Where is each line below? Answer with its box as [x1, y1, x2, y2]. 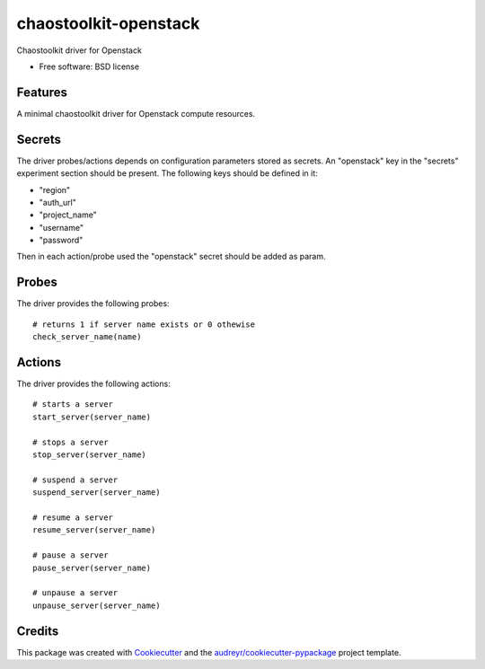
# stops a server [32, 436, 109, 447]
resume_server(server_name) [32, 525, 156, 535]
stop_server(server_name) [32, 450, 147, 460]
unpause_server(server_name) [32, 600, 161, 611]
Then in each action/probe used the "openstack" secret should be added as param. [16, 251, 326, 262]
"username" [39, 222, 84, 233]
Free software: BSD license [39, 61, 139, 72]
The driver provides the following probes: [16, 298, 170, 309]
